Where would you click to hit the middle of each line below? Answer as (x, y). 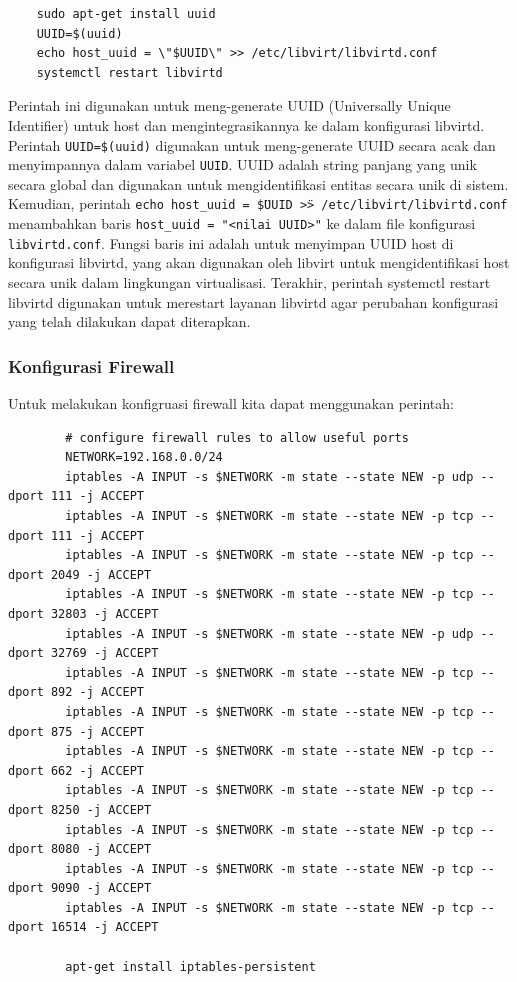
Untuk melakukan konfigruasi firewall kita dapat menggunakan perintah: (231, 403)
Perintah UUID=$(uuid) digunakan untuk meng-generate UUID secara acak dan (252, 144)
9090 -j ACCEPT (101, 888)
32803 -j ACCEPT (104, 613)
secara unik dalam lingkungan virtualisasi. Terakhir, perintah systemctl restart (249, 282)
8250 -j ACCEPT (101, 809)
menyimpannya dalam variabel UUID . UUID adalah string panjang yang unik (242, 164)
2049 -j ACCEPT (101, 574)
